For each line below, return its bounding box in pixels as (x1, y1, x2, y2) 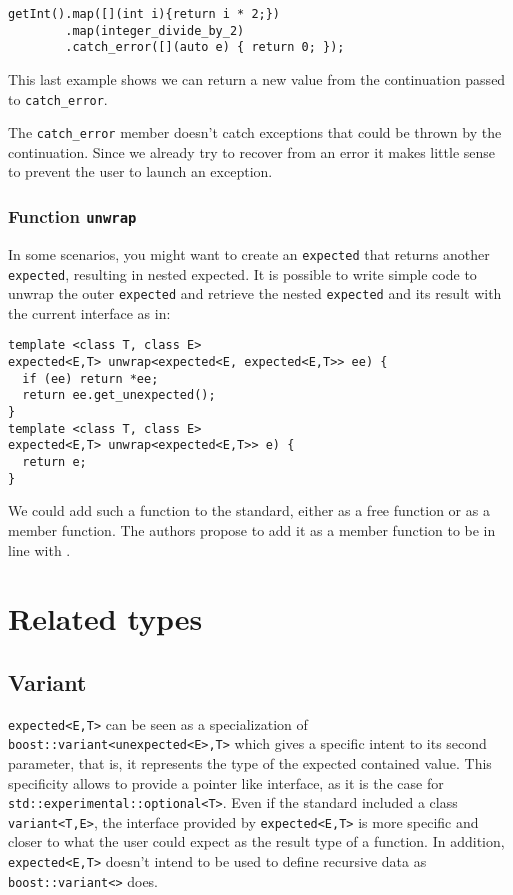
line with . (8, 539, 71, 560)
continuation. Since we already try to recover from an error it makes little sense (8, 141, 496, 162)
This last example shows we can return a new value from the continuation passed (8, 68, 506, 89)
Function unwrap (8, 203, 137, 228)
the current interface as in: (8, 302, 171, 323)
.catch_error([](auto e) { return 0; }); (65, 40, 345, 55)
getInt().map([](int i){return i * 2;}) (8, 7, 281, 21)
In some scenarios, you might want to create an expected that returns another (8, 243, 490, 264)
